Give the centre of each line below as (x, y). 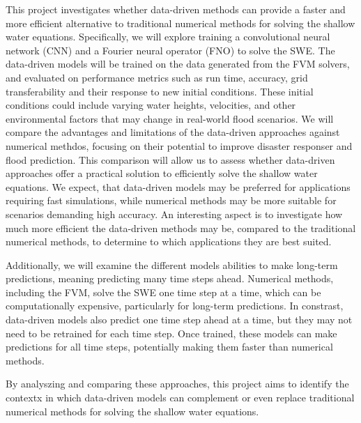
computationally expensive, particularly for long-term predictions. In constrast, (175, 306)
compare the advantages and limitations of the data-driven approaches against (173, 132)
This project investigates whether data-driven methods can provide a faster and (176, 9)
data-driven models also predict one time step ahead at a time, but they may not (179, 320)
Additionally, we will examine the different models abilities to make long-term (172, 264)
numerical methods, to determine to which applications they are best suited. (169, 241)
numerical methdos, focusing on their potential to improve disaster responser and (179, 145)
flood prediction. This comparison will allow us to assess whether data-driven (170, 159)
